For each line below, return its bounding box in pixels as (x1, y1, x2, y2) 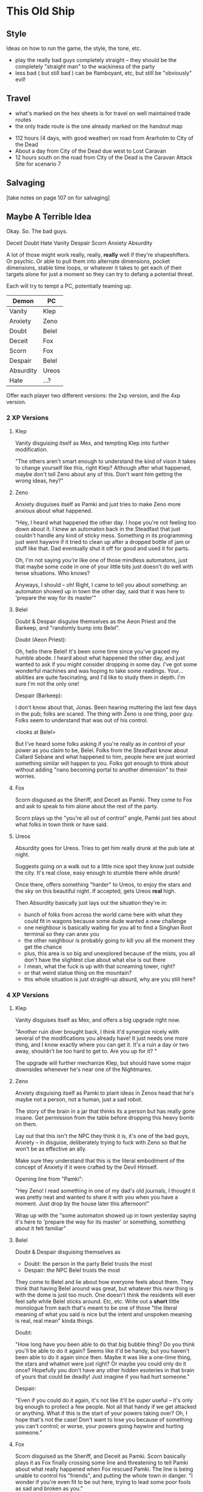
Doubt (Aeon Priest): (15, 636, 67, 643)
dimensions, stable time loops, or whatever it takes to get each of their (6, 264, 182, 271)
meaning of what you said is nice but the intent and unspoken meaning (15, 1311, 192, 1318)
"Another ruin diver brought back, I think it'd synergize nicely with (15, 1028, 179, 1036)
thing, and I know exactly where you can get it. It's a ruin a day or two (15, 1041, 189, 1048)
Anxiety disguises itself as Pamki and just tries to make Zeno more (15, 500, 181, 507)
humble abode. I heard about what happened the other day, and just (15, 654, 185, 661)
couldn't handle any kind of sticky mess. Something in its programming (15, 531, 193, 539)
